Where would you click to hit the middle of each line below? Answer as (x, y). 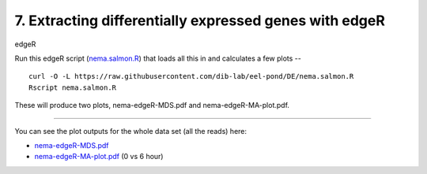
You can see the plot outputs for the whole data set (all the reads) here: (131, 131)
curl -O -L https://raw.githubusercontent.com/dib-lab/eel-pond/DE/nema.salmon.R (191, 76)
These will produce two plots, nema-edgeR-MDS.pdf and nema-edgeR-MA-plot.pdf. (152, 106)
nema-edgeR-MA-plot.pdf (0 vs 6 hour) (99, 157)
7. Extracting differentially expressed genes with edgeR (200, 20)
